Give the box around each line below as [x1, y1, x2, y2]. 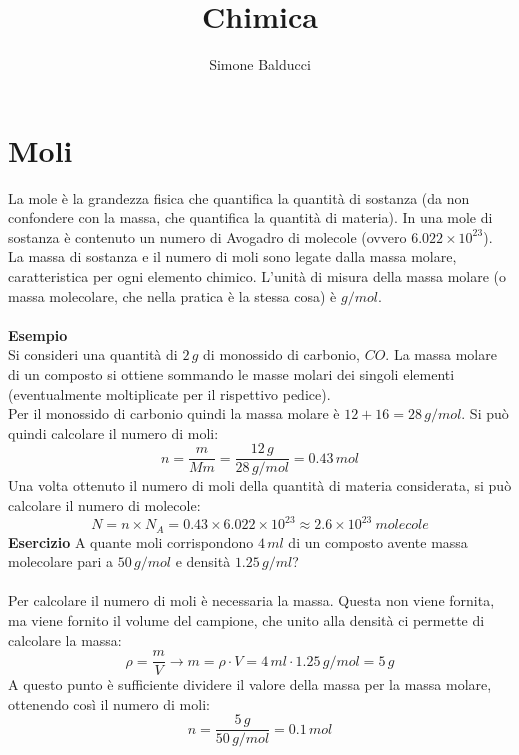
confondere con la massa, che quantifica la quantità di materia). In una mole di [8, 207, 493, 228]
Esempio [8, 324, 68, 345]
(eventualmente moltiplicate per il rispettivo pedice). [8, 383, 331, 404]
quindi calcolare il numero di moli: [8, 422, 219, 443]
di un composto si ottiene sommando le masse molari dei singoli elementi [8, 364, 455, 384]
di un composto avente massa [288, 531, 468, 552]
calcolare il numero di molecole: [8, 495, 201, 516]
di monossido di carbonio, [203, 344, 360, 365]
